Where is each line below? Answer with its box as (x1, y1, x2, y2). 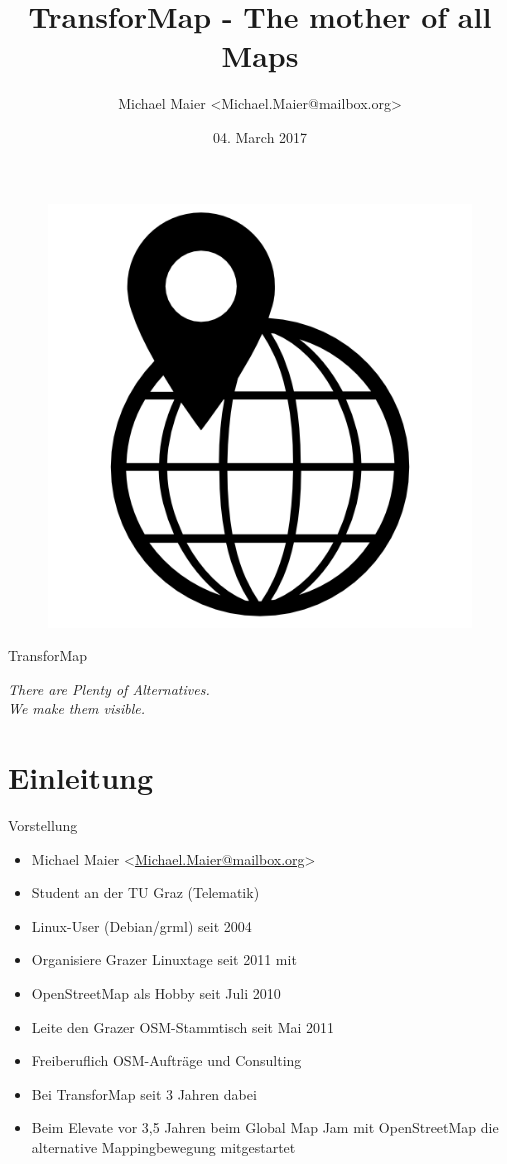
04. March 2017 (212, 126, 308, 147)
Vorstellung (8, 815, 78, 835)
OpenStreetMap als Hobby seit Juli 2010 (31, 982, 281, 1003)
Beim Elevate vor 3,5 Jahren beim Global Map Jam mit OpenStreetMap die (31, 1117, 499, 1138)
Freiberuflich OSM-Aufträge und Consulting (31, 1050, 302, 1071)
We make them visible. (8, 698, 146, 719)
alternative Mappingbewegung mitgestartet (31, 1136, 296, 1157)
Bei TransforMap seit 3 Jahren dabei (31, 1083, 257, 1104)
